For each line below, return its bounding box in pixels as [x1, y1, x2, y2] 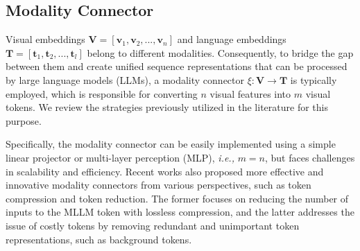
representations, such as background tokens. [6, 232, 192, 246]
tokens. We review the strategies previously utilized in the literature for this [6, 100, 328, 114]
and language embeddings [177, 32, 286, 46]
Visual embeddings [6, 32, 85, 46]
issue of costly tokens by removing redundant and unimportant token [6, 218, 300, 232]
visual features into [209, 86, 291, 101]
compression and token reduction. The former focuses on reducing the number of [6, 191, 349, 205]
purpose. [6, 113, 42, 128]
